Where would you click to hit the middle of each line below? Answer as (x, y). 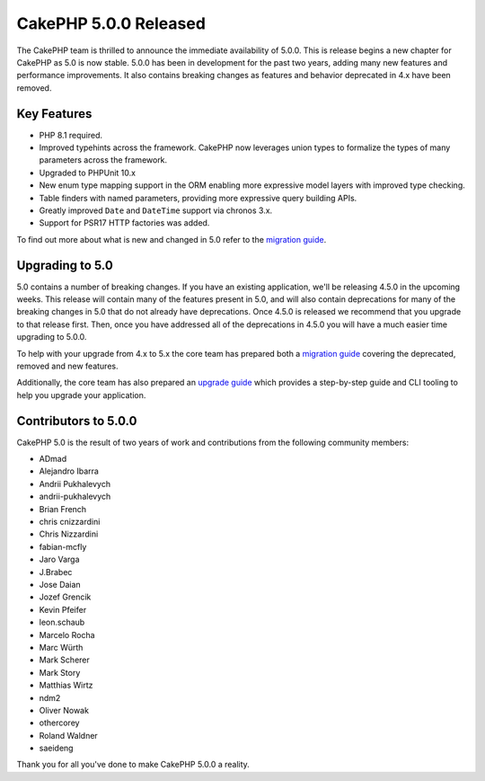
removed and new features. (67, 366)
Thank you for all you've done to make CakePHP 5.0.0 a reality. (133, 765)
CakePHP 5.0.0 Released (111, 23)
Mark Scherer (64, 660)
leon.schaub (62, 622)
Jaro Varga (59, 559)
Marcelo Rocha (67, 635)
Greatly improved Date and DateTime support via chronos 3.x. (156, 210)
